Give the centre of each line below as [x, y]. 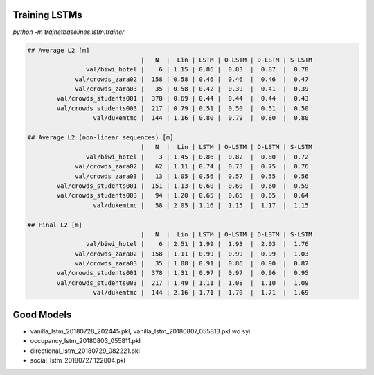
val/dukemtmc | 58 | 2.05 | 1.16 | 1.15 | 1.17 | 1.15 [201, 205]
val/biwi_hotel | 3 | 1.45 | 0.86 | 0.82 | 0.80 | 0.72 [197, 157]
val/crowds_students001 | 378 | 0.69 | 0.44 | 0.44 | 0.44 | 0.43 [182, 98]
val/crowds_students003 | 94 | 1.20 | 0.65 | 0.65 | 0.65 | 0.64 [182, 195]
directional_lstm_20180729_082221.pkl [85, 351]
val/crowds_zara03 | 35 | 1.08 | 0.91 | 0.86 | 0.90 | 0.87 [192, 264]
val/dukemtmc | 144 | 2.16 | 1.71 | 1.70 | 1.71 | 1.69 [201, 293]
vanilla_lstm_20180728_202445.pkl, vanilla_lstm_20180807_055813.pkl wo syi [140, 331]
